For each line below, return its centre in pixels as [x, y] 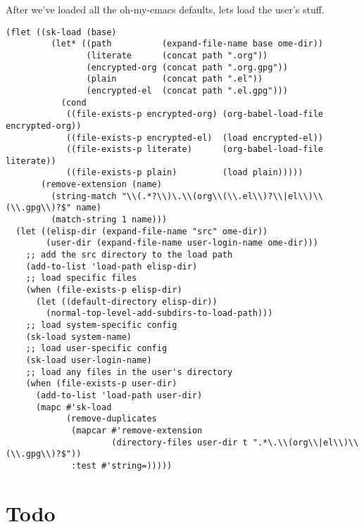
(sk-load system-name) [79, 337]
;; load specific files [81, 278]
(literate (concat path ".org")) [177, 55]
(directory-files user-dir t [180, 442]
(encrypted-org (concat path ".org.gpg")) [187, 67]
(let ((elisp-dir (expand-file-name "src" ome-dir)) [142, 231]
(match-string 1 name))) [109, 220]
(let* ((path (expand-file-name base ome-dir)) [187, 44]
